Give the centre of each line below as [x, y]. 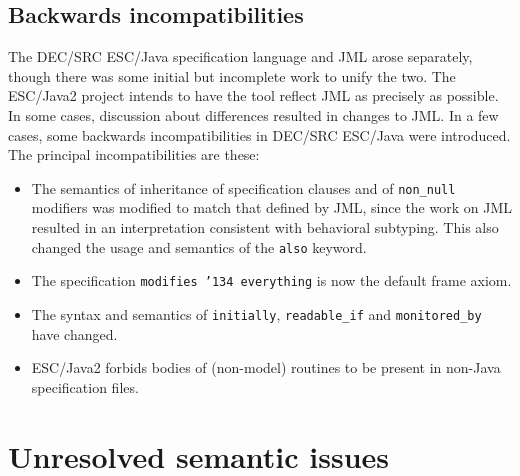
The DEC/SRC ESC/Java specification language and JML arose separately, [240, 56]
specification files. [85, 386]
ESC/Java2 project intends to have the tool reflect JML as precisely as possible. [253, 95]
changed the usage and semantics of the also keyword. [199, 246]
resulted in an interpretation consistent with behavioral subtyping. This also [265, 227]
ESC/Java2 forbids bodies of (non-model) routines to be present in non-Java [266, 367]
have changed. [74, 333]
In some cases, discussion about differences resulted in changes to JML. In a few [253, 114]
